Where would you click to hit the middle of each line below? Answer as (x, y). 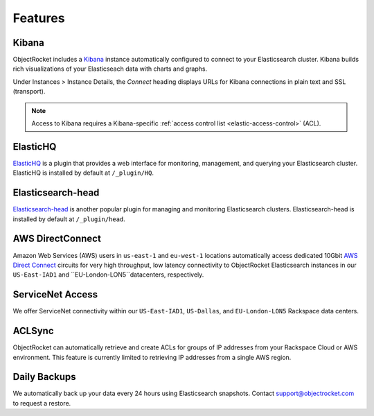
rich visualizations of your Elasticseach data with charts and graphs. (110, 69)
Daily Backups (44, 377)
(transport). (29, 92)
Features (39, 18)
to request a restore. (42, 403)
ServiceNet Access (55, 295)
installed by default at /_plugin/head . (69, 219)
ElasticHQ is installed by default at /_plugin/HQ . (83, 173)
